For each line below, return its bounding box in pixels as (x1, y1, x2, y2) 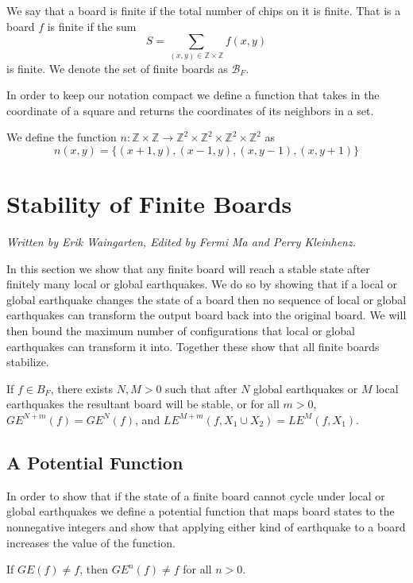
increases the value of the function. (6, 534, 176, 550)
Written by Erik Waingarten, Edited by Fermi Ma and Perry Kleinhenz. (6, 234, 356, 250)
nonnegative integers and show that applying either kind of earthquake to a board (6, 518, 406, 535)
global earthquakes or (253, 380, 358, 396)
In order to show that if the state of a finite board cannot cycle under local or (6, 487, 385, 504)
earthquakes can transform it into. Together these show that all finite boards (6, 338, 380, 354)
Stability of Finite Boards (6, 187, 292, 220)
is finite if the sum (47, 17, 137, 34)
